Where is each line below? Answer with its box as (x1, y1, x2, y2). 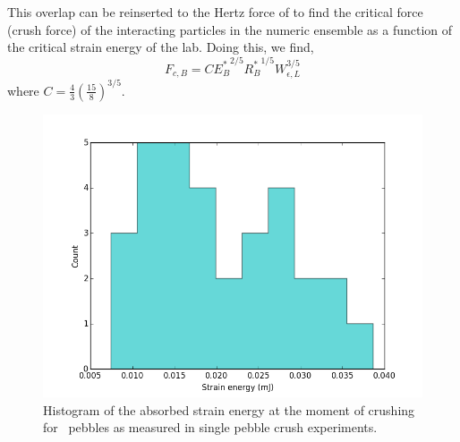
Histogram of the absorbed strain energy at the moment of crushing (43, 400, 415, 419)
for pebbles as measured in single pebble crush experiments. (43, 418, 378, 437)
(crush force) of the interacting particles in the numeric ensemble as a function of (7, 20, 453, 38)
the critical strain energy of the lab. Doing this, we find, (7, 38, 314, 56)
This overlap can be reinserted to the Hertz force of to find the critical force (7, 3, 423, 21)
